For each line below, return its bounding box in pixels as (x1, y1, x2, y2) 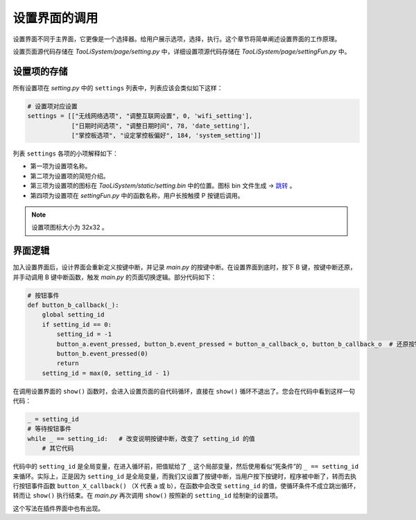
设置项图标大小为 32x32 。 (31, 223, 108, 232)
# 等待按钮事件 (27, 425, 72, 433)
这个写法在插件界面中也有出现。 (12, 504, 104, 512)
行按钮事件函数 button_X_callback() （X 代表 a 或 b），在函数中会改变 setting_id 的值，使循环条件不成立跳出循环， (12, 482, 360, 490)
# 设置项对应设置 (27, 102, 78, 110)
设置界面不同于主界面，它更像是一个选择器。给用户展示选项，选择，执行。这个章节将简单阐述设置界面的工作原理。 (12, 35, 341, 43)
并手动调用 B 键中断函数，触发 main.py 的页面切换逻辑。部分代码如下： (12, 273, 217, 281)
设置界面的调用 (12, 10, 98, 26)
